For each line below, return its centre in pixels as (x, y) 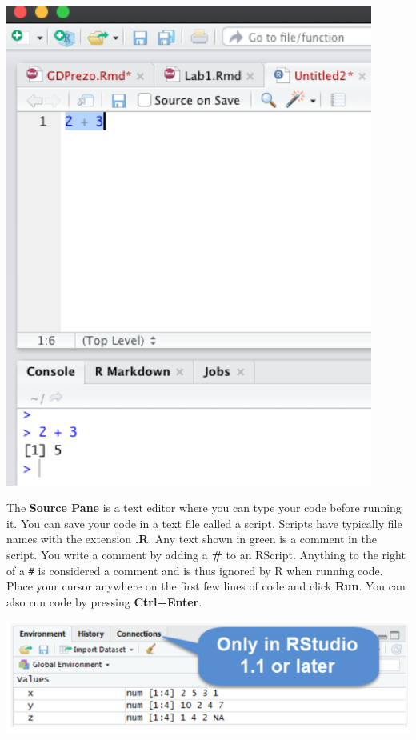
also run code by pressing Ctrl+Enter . (104, 601)
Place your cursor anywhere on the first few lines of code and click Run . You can (206, 586)
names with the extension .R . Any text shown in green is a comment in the (192, 539)
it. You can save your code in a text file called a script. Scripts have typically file (204, 523)
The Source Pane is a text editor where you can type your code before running (204, 508)
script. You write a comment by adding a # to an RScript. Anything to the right (206, 555)
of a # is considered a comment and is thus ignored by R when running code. (195, 570)
